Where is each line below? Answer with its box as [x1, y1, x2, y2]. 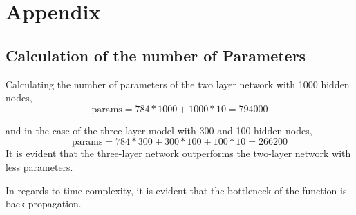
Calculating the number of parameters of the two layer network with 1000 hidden [6, 76, 350, 91]
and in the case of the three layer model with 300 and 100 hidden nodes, [6, 123, 312, 137]
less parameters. [6, 159, 73, 174]
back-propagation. [6, 196, 82, 211]
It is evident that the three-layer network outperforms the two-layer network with [6, 146, 351, 161]
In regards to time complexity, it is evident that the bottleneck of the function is [6, 183, 347, 197]
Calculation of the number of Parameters [6, 44, 306, 65]
